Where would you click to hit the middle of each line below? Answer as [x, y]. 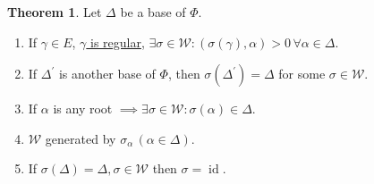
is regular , [117, 42]
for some [302, 74]
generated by [81, 138]
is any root [83, 109]
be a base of [153, 12]
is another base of [107, 74]
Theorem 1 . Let [55, 12]
